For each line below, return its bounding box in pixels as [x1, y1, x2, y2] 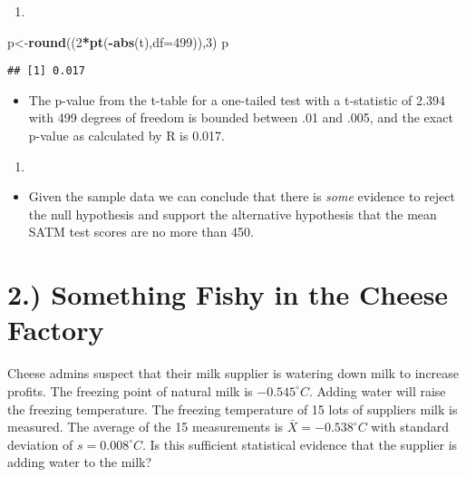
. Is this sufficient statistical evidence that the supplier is [142, 434, 458, 453]
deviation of [7, 434, 73, 453]
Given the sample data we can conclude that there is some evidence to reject [28, 187, 455, 206]
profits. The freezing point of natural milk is [7, 381, 253, 400]
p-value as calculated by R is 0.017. [28, 126, 225, 145]
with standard [371, 417, 450, 436]
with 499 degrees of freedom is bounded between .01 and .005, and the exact [28, 108, 453, 127]
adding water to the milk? [7, 453, 152, 472]
